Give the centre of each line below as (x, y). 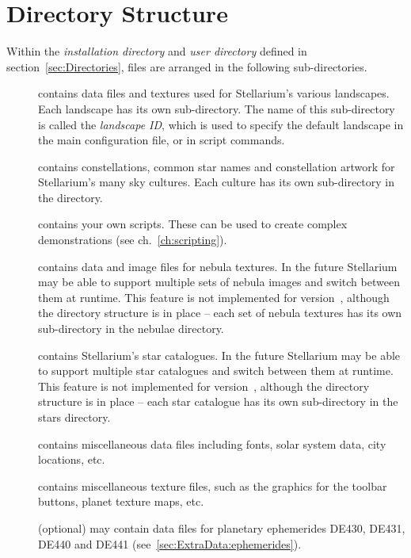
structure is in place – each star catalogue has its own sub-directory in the (218, 401)
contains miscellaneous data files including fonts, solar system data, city (212, 443)
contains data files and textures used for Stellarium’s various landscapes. (214, 93)
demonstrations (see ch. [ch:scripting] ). (133, 240)
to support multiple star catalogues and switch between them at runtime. (216, 371)
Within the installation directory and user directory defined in (157, 51)
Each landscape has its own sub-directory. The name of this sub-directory (217, 108)
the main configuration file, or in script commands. (162, 140)
